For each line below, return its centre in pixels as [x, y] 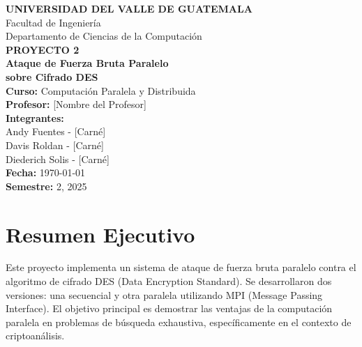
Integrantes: [35, 117]
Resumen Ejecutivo [100, 234]
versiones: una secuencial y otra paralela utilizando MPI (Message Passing [164, 294]
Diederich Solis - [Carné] [58, 159]
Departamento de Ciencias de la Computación [104, 36]
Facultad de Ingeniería [53, 22]
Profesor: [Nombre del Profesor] [76, 104]
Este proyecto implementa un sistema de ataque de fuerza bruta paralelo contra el [181, 267]
